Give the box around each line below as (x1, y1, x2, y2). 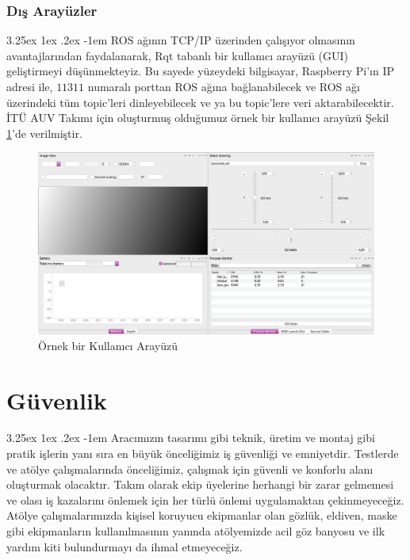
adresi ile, (6, 78, 53, 94)
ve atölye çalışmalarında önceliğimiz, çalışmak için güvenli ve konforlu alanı (6, 460, 374, 477)
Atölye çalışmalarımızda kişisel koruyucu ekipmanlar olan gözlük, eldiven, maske (6, 507, 397, 524)
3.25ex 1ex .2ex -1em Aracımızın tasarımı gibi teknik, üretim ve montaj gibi (6, 429, 375, 446)
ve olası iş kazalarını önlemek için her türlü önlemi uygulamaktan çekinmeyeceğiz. (6, 491, 404, 508)
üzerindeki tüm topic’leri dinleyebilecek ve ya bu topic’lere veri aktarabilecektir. (6, 93, 394, 110)
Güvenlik (6, 383, 107, 416)
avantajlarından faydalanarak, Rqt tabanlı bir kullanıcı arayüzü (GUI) (6, 47, 349, 63)
